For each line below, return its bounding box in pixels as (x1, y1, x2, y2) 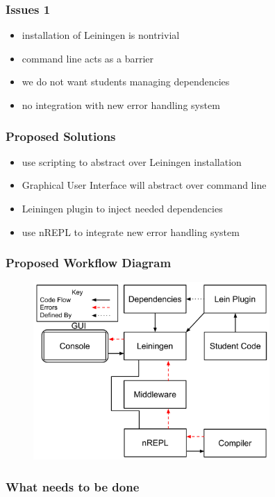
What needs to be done (6, 478, 140, 495)
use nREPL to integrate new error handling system (22, 224, 240, 239)
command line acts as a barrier (22, 51, 154, 65)
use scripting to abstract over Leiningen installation (22, 154, 242, 169)
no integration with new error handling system (22, 98, 220, 112)
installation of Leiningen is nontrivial (22, 28, 180, 42)
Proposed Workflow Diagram (6, 254, 172, 271)
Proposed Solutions (6, 127, 116, 144)
